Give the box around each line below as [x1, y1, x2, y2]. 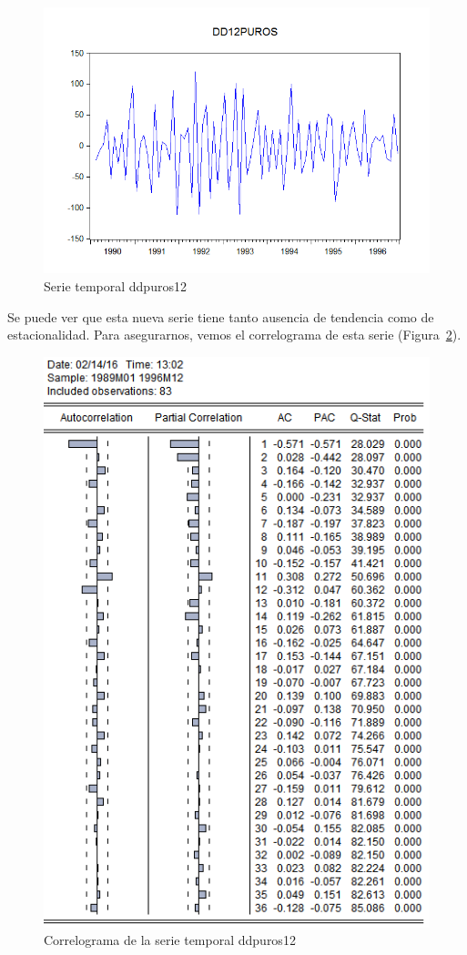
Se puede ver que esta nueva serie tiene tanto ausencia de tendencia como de [7, 307, 434, 326]
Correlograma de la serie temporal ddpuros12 [44, 930, 296, 950]
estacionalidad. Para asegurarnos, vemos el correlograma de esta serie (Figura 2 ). [7, 325, 462, 344]
